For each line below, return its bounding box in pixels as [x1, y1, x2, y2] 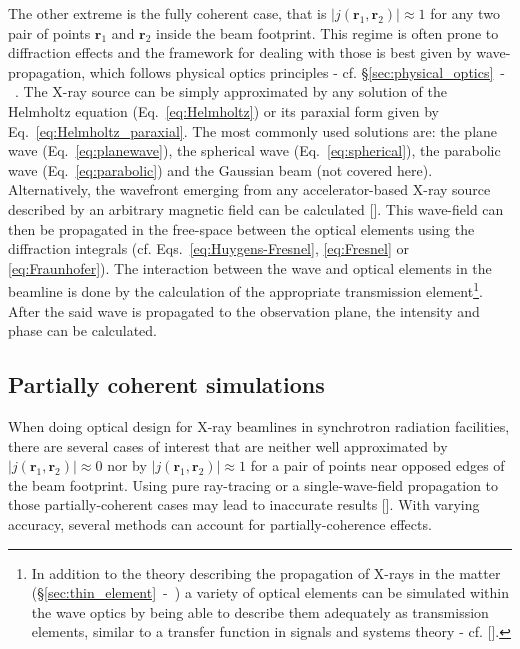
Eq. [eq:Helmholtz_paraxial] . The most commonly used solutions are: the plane [8, 120, 498, 141]
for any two [430, 3, 500, 23]
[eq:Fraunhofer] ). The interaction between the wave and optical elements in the [8, 257, 492, 278]
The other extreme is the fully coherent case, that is [8, 3, 327, 23]
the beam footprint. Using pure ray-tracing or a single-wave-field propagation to [8, 474, 499, 495]
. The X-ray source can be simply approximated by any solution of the [15, 81, 448, 102]
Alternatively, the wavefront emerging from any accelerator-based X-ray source [8, 179, 491, 200]
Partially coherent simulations [8, 369, 325, 400]
